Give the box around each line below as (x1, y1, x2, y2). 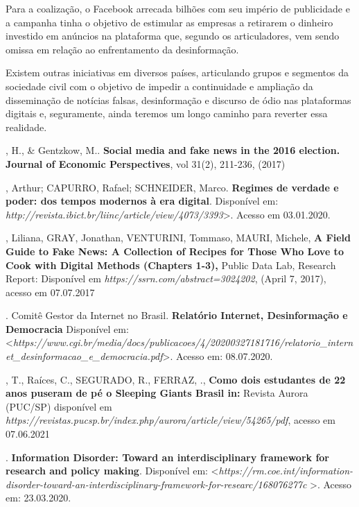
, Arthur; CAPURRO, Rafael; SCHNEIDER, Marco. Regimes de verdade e (6, 180, 339, 194)
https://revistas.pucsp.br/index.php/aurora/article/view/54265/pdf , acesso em (6, 413, 335, 427)
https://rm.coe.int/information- (218, 463, 353, 478)
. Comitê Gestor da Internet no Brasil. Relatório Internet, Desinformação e (6, 308, 348, 323)
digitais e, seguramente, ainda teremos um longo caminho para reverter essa (6, 106, 328, 121)
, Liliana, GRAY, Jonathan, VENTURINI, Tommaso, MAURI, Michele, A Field (6, 230, 351, 245)
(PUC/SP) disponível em (6, 399, 112, 413)
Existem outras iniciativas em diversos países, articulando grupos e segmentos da (6, 65, 349, 80)
